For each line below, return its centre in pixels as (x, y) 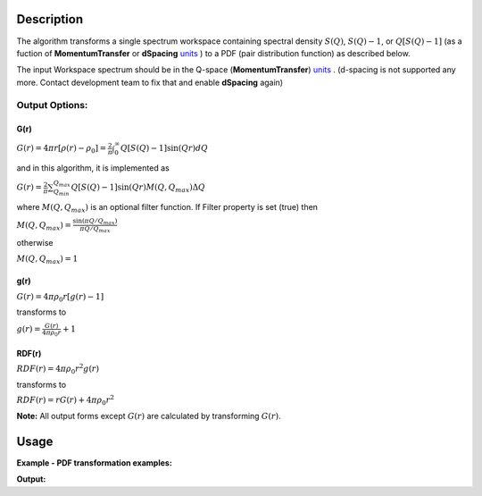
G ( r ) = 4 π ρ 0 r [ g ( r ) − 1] (60, 298)
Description (50, 19)
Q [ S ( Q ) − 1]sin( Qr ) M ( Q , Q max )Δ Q (138, 189)
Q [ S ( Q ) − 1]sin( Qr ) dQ (165, 148)
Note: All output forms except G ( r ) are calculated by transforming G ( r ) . (149, 416)
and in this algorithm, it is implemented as (93, 168)
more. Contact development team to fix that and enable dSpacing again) (150, 82)
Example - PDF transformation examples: (95, 463)
